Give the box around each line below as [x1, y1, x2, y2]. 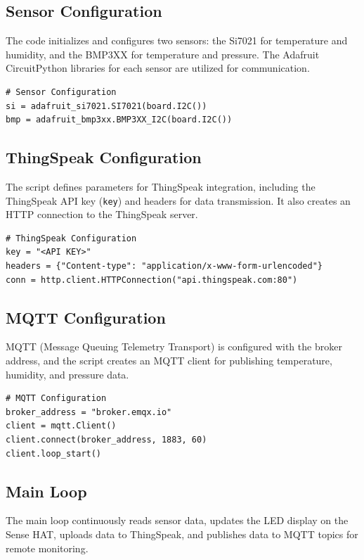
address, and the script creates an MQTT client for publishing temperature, [6, 352, 332, 367]
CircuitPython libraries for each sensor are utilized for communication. [6, 61, 310, 75]
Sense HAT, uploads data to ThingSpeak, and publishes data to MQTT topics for [6, 526, 358, 541]
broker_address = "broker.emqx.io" [6, 407, 172, 417]
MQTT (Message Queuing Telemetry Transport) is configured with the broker [6, 339, 342, 354]
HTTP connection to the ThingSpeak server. [6, 207, 198, 222]
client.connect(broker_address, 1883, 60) [6, 434, 207, 445]
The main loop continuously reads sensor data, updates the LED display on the [6, 513, 349, 528]
